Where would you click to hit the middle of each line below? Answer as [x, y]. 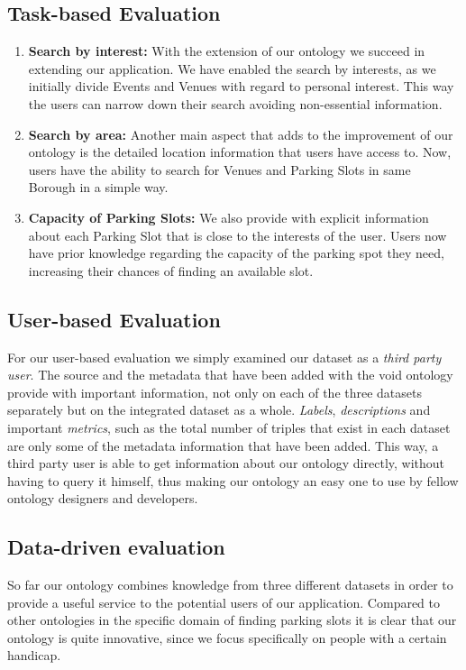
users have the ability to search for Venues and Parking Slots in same [219, 169]
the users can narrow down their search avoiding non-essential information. [235, 103]
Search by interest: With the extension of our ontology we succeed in [227, 51]
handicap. [34, 655]
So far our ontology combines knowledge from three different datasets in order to [230, 585]
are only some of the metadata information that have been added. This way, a [223, 445]
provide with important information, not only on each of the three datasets [215, 392]
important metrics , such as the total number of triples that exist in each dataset [229, 427]
